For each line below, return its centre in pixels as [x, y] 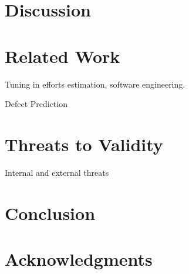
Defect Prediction [36, 104]
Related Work [63, 56]
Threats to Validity [84, 144]
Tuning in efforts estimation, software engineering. [95, 84]
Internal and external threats [57, 172]
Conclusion [50, 213]
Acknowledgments [79, 258]
